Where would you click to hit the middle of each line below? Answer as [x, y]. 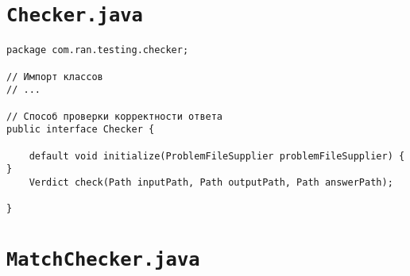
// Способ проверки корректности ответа [115, 116]
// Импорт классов [55, 77]
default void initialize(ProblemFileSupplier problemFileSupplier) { [217, 156]
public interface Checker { [81, 130]
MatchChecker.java [103, 259]
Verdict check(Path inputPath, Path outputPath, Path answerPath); [211, 182]
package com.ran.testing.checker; [98, 50]
